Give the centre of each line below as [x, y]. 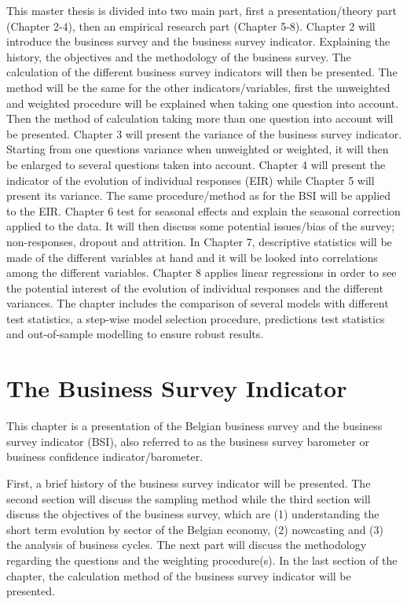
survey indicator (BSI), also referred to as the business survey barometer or [188, 441]
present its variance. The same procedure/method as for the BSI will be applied [199, 195]
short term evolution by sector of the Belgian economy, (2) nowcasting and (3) [195, 529]
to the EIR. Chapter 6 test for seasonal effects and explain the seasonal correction [203, 210]
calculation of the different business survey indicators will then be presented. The [202, 72]
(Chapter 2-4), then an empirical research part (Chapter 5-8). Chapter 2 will [191, 26]
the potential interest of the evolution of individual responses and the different [195, 287]
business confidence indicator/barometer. [105, 457]
